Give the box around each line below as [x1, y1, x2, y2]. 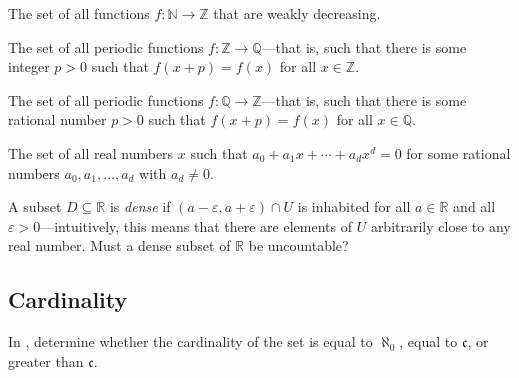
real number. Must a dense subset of [8, 235, 231, 256]
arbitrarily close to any [370, 215, 511, 236]
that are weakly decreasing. [213, 3, 381, 23]
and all [453, 196, 496, 217]
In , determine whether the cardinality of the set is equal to [8, 331, 373, 352]
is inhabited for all [297, 196, 411, 217]
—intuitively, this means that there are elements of [40, 215, 352, 236]
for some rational [406, 142, 511, 163]
